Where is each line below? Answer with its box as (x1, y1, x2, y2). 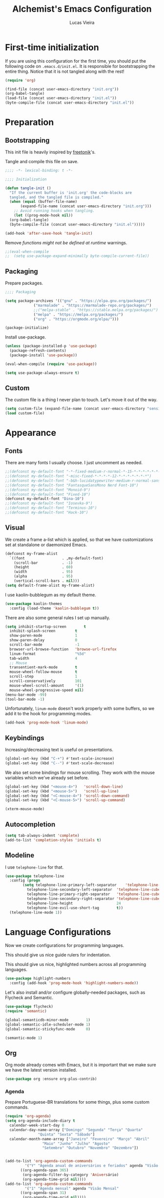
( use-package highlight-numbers (5, 976, 71, 981)
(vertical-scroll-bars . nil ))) (14, 578, 80, 583)
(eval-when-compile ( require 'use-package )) (5, 362, 97, 366)
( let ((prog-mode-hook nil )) (14, 213, 73, 218)
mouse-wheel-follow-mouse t (9, 669, 78, 675)
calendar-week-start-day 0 (9, 1123, 64, 1128)
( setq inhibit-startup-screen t (5, 624, 86, 629)
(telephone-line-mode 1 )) (9, 910, 62, 915)
